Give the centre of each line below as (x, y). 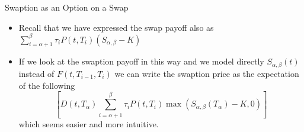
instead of (36, 73)
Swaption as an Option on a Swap (67, 7)
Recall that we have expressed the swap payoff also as (116, 27)
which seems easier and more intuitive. (89, 123)
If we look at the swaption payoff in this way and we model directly (141, 61)
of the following (47, 85)
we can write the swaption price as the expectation (207, 73)
